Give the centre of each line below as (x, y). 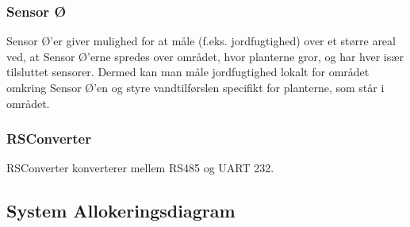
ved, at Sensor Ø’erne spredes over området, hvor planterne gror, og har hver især (205, 56)
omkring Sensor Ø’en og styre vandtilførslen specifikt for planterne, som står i (195, 87)
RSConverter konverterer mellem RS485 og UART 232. (140, 168)
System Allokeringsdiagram (121, 211)
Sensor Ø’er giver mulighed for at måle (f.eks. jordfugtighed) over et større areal (201, 41)
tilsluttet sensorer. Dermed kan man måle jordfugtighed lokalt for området (188, 72)
